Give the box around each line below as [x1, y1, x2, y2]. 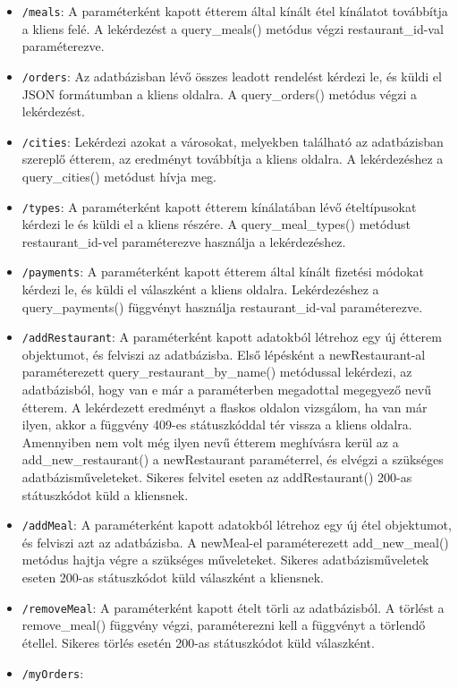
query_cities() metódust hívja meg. [21, 166, 216, 185]
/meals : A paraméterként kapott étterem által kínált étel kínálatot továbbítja [21, 2, 448, 20]
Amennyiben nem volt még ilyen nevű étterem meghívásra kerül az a [21, 432, 399, 451]
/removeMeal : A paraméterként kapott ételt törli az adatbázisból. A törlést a [21, 598, 445, 616]
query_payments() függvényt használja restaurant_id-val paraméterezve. [21, 297, 423, 316]
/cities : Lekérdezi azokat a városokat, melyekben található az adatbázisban [21, 132, 444, 150]
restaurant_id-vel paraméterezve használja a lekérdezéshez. [21, 232, 346, 251]
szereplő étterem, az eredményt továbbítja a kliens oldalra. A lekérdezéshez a [21, 149, 444, 168]
